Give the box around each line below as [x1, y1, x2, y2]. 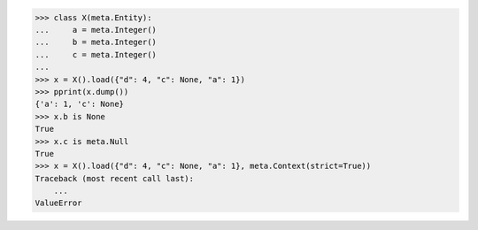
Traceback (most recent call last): [35, 173, 195, 183]
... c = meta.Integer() [35, 50, 157, 59]
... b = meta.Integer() [35, 37, 157, 48]
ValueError [35, 198, 82, 208]
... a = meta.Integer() [35, 25, 157, 34]
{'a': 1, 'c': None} [35, 99, 124, 110]
